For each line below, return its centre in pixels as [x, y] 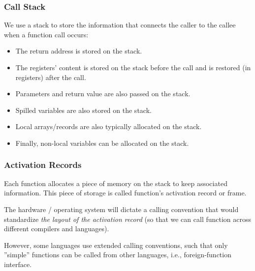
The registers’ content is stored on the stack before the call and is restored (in [133, 67]
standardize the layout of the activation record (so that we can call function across [128, 219]
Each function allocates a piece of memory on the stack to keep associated [116, 183]
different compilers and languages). [57, 229]
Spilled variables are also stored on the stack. [83, 110]
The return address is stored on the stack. [79, 51]
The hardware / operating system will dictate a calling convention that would [121, 209]
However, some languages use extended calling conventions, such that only [116, 245]
